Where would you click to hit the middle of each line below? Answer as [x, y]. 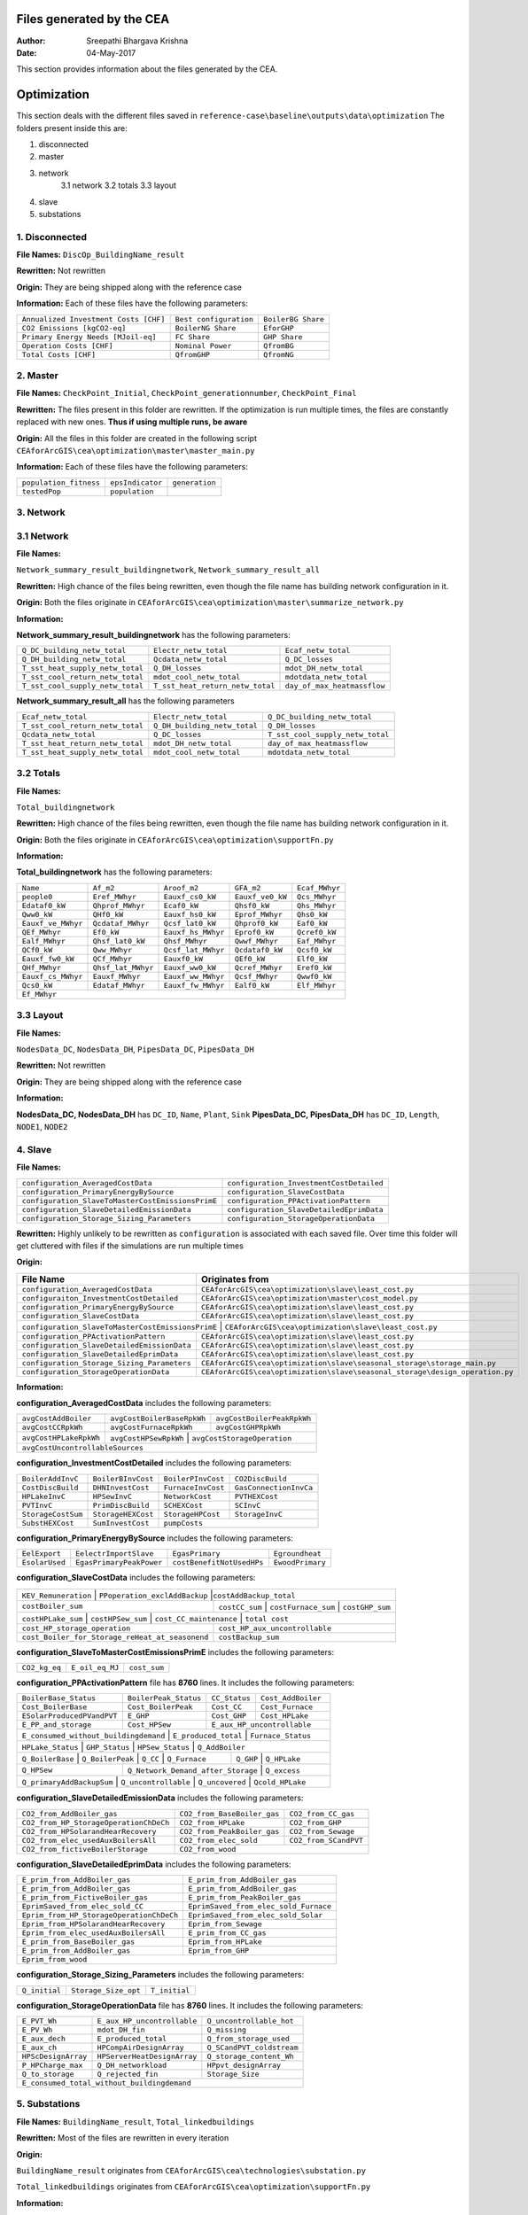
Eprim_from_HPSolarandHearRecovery [93, 1924]
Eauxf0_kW [183, 958]
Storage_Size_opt [106, 1990]
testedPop [42, 491]
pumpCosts [183, 1523]
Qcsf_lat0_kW [190, 923]
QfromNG [278, 354]
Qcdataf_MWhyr [121, 923]
